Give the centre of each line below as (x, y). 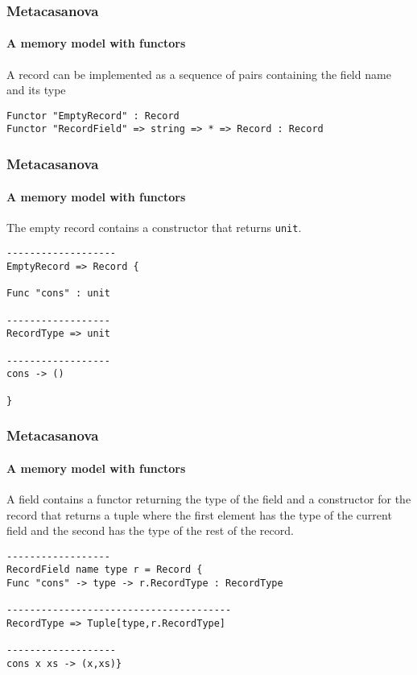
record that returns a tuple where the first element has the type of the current (199, 514)
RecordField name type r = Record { (105, 570)
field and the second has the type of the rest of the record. (150, 530)
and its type (36, 90)
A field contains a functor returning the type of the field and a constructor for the (209, 498)
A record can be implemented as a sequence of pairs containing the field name (199, 74)
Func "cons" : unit (58, 294)
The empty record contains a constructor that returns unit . (154, 227)
